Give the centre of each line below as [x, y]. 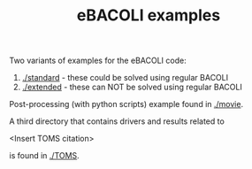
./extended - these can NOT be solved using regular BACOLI [132, 87]
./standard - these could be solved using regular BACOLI [125, 78]
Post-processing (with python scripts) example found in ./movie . [126, 104]
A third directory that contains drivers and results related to [117, 121]
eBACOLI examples [149, 15]
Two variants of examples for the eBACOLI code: [98, 61]
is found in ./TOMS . [44, 156]
